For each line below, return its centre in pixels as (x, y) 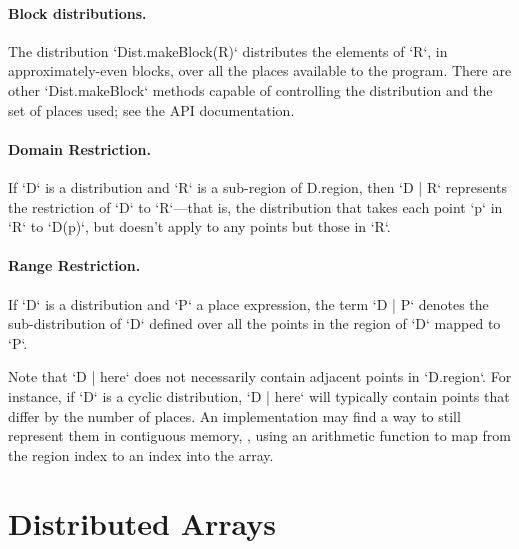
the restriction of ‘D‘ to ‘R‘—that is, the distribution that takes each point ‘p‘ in (255, 206)
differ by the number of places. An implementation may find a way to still (234, 415)
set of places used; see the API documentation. (151, 109)
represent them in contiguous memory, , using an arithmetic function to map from (259, 435)
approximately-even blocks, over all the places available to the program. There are (260, 70)
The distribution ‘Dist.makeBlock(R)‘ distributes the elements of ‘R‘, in (228, 50)
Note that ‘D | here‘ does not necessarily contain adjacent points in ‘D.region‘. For (260, 376)
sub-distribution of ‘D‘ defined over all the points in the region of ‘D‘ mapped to (254, 323)
